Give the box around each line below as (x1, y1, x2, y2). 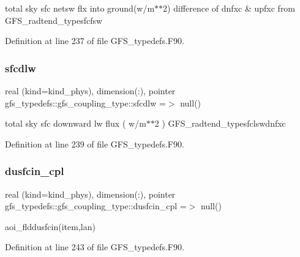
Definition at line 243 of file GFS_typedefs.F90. (5, 240, 184, 253)
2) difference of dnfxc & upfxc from (163, 2, 296, 14)
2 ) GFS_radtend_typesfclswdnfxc (154, 117, 286, 130)
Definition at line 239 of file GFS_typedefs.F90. (5, 137, 184, 150)
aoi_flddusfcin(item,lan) (5, 220, 96, 233)
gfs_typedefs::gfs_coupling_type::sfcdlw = (5, 96, 166, 109)
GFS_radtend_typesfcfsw (5, 13, 103, 26)
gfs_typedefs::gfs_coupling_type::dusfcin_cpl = (5, 199, 187, 212)
